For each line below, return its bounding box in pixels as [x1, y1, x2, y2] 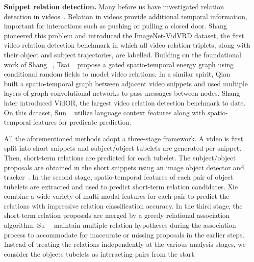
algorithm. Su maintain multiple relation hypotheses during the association [4, 220, 236, 230]
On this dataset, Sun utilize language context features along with [4, 107, 205, 117]
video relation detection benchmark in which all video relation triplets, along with [4, 40, 250, 50]
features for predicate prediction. [33, 117, 131, 127]
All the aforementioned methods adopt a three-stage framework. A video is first [4, 133, 243, 143]
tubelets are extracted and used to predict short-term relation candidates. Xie [4, 181, 238, 191]
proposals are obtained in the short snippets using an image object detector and [4, 162, 244, 172]
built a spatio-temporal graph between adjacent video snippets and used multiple [4, 78, 248, 88]
